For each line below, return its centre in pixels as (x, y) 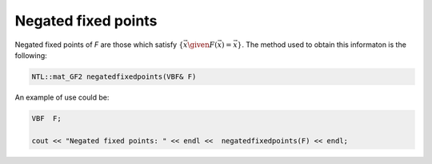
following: (31, 55)
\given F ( (202, 45)
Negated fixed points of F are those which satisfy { (99, 45)
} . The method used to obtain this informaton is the (322, 45)
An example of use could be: (62, 97)
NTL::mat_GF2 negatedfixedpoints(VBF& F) (114, 76)
